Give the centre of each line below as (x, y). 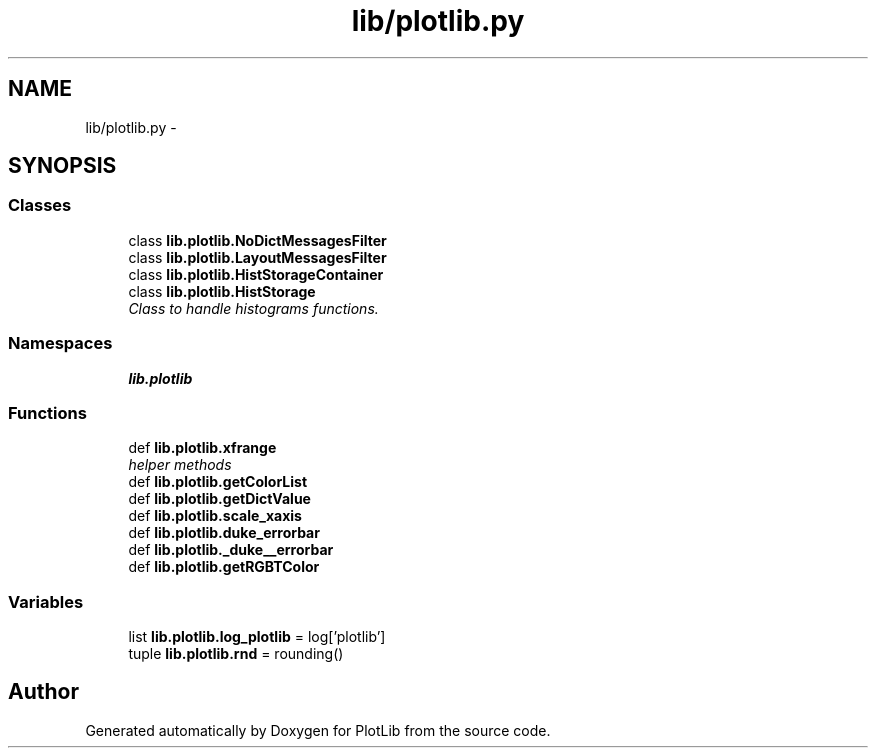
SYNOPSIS (62, 166)
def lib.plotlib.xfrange (202, 448)
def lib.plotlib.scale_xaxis (215, 516)
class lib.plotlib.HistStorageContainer (256, 274)
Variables (46, 601)
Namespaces (60, 343)
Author (43, 692)
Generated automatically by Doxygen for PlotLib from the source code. (318, 730)
